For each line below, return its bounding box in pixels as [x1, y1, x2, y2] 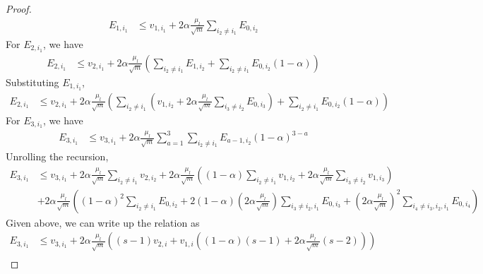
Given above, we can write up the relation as [6, 215, 200, 230]
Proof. [6, 1, 32, 16]
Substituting [6, 74, 59, 89]
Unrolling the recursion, [6, 148, 109, 163]
